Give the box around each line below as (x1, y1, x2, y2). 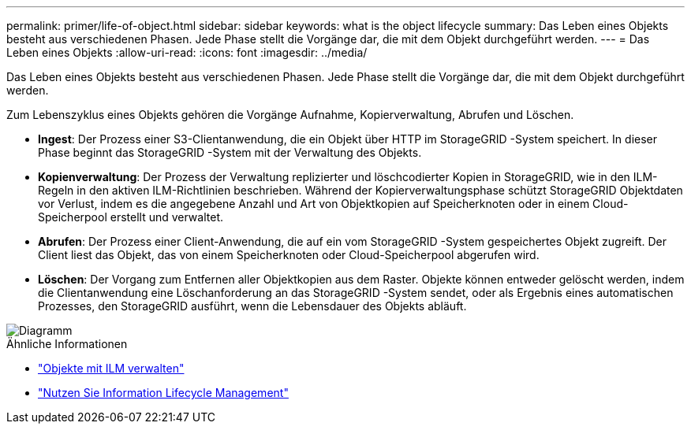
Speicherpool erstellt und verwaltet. (38, 210, 223, 224)
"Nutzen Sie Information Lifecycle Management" (38, 386, 289, 399)
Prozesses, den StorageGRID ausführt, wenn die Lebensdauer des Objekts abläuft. (38, 299, 467, 313)
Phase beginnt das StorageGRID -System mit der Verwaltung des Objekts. (38, 146, 422, 159)
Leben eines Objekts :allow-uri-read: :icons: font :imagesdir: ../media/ (6, 46, 368, 59)
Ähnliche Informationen (6, 337, 128, 350)
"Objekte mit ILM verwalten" (38, 361, 185, 375)
